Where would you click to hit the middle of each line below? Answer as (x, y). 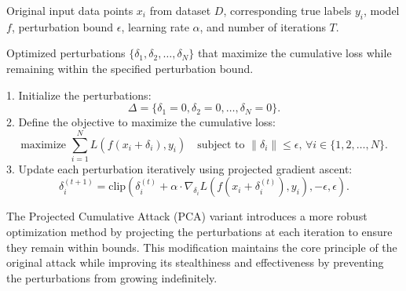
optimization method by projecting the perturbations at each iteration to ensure (199, 232)
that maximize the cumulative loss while (294, 53)
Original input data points (70, 10)
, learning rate (155, 26)
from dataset (180, 10)
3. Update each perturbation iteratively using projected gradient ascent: (179, 168)
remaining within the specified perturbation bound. (130, 68)
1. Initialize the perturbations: (79, 95)
